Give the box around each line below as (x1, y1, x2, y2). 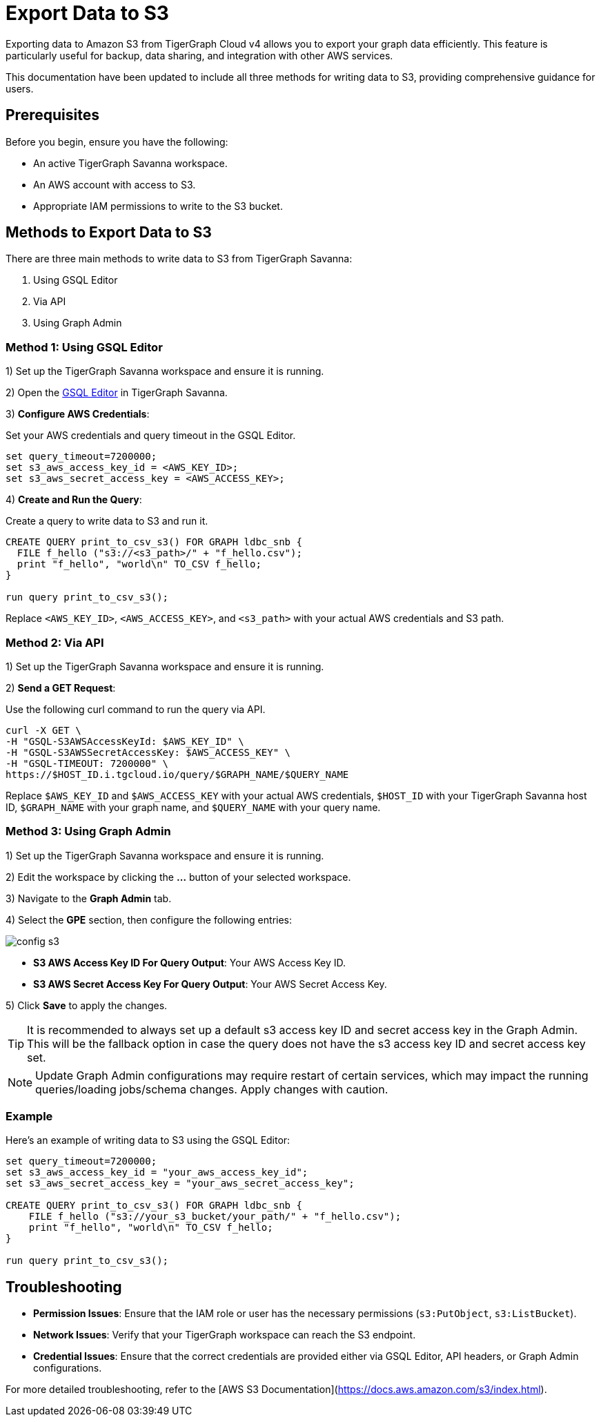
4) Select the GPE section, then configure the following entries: (6, 913, 293, 926)
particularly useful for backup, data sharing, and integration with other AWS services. (6, 49, 393, 61)
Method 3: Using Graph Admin (6, 824, 171, 839)
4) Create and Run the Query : (6, 494, 142, 506)
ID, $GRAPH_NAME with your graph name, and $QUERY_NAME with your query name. (6, 801, 381, 813)
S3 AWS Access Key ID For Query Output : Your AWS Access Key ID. (33, 956, 346, 968)
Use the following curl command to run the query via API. (6, 703, 266, 715)
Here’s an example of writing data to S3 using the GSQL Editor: (6, 1134, 290, 1147)
